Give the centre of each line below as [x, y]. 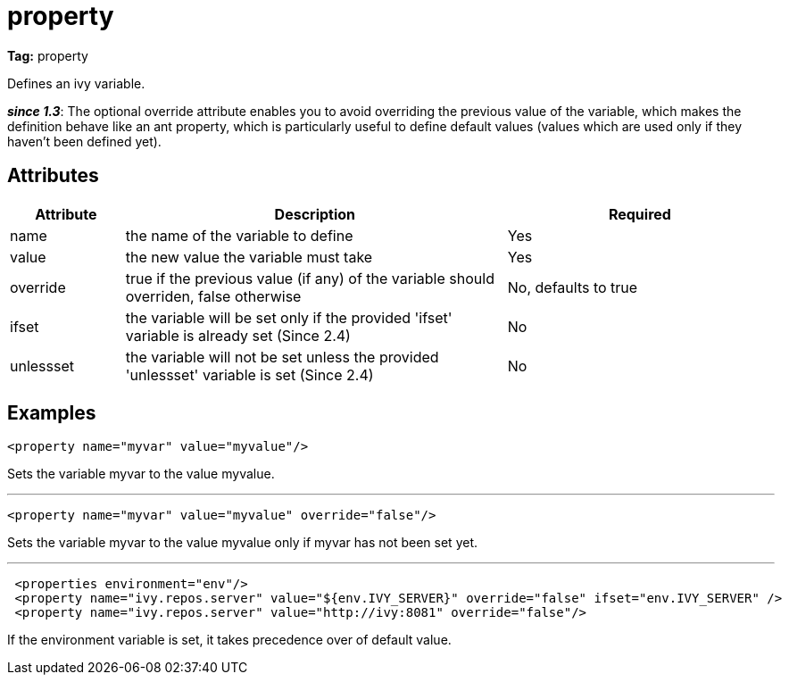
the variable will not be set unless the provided [282, 357]
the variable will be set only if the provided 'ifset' [289, 317]
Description [315, 214]
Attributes [53, 176]
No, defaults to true [573, 287]
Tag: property [48, 55]
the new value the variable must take [249, 257]
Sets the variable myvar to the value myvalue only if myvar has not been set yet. [243, 543]
